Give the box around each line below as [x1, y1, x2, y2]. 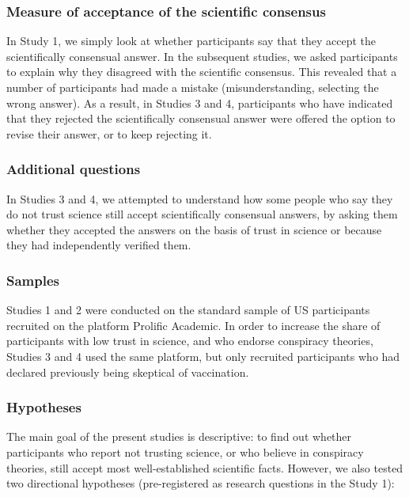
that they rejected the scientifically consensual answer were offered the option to [6, 110, 396, 127]
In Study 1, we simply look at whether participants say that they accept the [6, 32, 376, 49]
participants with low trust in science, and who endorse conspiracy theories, [6, 332, 373, 349]
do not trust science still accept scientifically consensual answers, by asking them [6, 206, 398, 222]
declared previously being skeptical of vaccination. [6, 363, 249, 380]
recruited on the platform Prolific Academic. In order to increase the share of [6, 317, 381, 333]
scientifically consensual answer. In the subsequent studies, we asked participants [6, 47, 398, 64]
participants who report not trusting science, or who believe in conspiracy [6, 443, 364, 460]
